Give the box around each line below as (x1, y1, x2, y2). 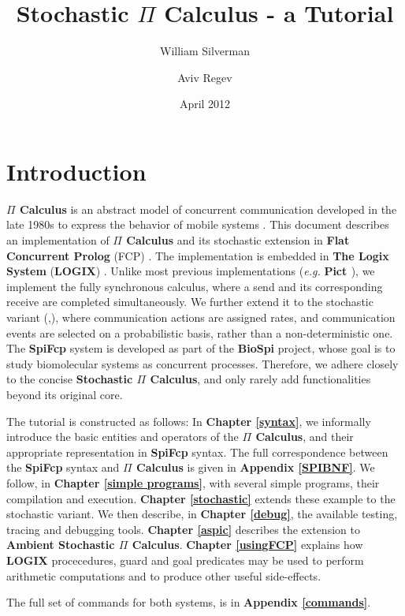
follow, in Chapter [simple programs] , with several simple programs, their (6, 474, 380, 491)
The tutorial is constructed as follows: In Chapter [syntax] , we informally (6, 413, 371, 429)
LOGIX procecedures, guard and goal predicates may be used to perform (6, 551, 364, 568)
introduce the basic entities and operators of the (6, 428, 239, 445)
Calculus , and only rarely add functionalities (150, 371, 371, 387)
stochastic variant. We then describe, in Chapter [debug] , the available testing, (6, 506, 398, 522)
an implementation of (6, 232, 110, 248)
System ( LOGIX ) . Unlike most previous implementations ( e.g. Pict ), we (6, 263, 375, 279)
